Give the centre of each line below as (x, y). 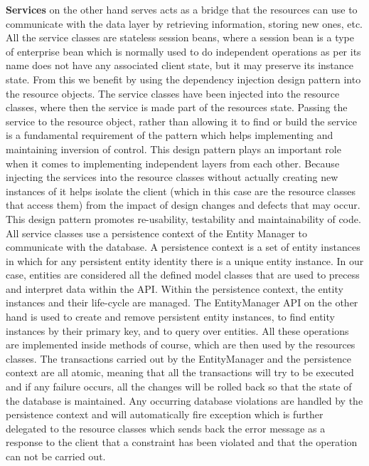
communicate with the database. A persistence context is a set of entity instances (183, 247)
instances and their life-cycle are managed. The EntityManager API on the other (182, 302)
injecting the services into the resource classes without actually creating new (172, 177)
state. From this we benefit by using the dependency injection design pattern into (183, 79)
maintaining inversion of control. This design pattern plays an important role (173, 149)
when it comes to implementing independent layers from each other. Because (173, 163)
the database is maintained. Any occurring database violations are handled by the (184, 400)
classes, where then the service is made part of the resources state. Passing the (177, 107)
